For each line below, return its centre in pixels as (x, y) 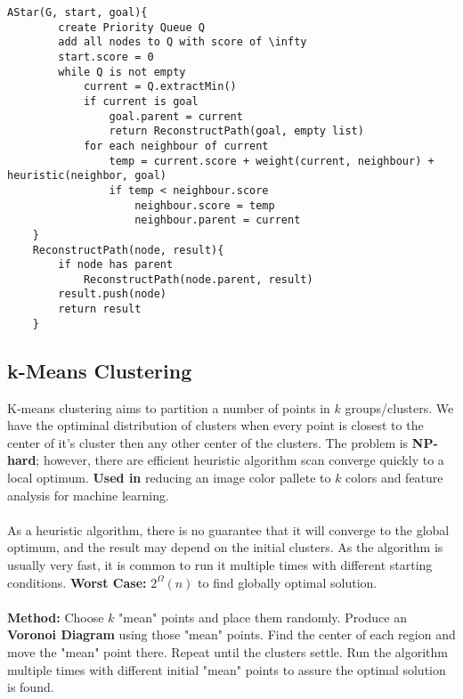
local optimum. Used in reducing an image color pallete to (169, 478)
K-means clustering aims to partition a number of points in (169, 407)
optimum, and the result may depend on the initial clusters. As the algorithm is (225, 547)
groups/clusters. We (399, 407)
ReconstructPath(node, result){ (128, 250)
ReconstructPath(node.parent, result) (198, 279)
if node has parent (116, 265)
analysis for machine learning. (88, 495)
